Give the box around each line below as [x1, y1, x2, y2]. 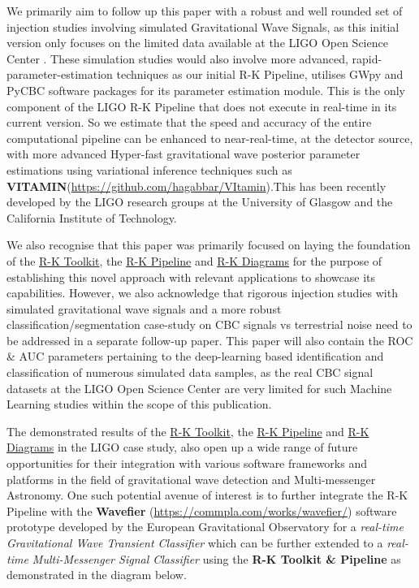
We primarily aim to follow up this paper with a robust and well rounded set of [6, 2, 403, 19]
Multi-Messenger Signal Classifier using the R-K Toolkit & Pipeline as [32, 550, 401, 567]
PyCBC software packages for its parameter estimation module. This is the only [6, 81, 405, 98]
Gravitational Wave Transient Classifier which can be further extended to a [6, 534, 383, 551]
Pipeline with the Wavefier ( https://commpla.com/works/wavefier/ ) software [6, 502, 397, 519]
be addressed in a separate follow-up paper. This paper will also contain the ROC [6, 331, 413, 348]
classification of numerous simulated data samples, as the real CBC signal [6, 364, 374, 381]
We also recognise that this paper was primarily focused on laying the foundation [6, 236, 411, 253]
